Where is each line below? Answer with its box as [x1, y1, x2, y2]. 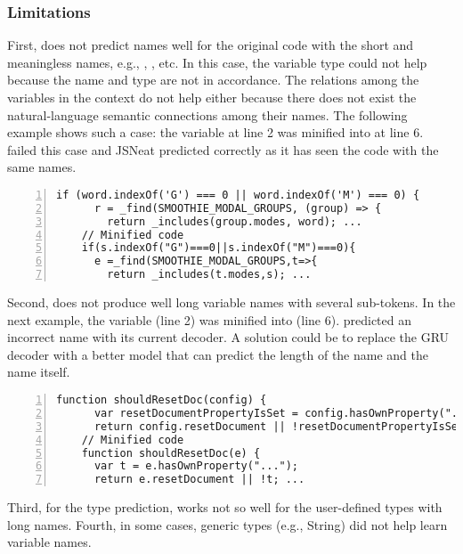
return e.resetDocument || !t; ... [93, 473, 305, 486]
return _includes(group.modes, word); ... [107, 215, 362, 228]
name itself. [7, 363, 70, 381]
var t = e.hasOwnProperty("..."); [93, 460, 299, 473]
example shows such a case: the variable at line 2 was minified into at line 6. [7, 123, 424, 142]
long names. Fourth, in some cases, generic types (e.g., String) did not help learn [7, 515, 448, 534]
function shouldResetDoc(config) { [56, 394, 267, 407]
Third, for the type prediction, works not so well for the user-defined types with [7, 498, 443, 517]
